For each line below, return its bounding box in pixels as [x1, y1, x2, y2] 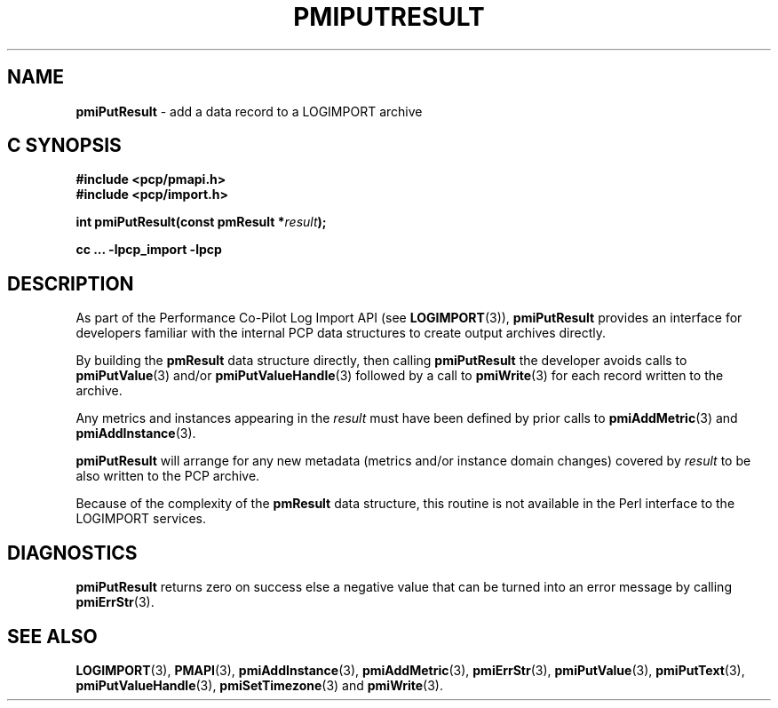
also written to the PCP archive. [75, 468, 260, 484]
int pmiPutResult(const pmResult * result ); [75, 214, 327, 230]
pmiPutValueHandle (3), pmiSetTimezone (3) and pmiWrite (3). [75, 677, 443, 693]
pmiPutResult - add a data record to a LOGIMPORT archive [75, 103, 423, 119]
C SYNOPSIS [7, 134, 122, 157]
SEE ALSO [7, 624, 98, 648]
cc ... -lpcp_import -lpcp [75, 242, 222, 258]
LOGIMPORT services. [75, 511, 206, 527]
